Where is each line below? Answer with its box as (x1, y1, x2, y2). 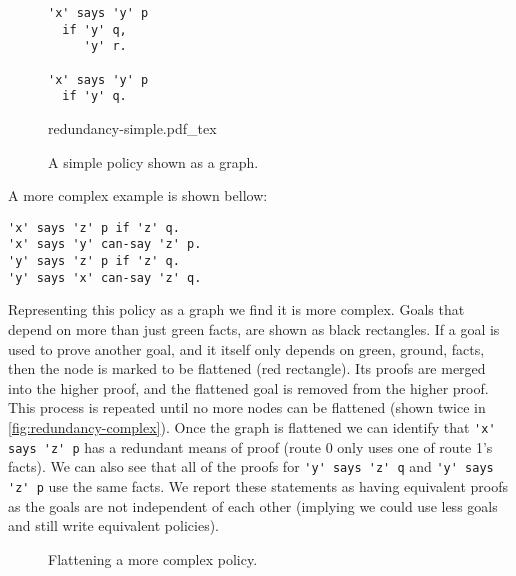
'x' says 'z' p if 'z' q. (8, 220, 180, 235)
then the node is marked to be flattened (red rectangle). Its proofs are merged (8, 358, 486, 379)
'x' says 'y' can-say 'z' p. (8, 237, 202, 252)
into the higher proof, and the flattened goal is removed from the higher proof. (8, 377, 489, 398)
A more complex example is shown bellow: (8, 185, 268, 206)
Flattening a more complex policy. (48, 548, 258, 569)
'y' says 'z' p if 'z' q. (8, 254, 180, 269)
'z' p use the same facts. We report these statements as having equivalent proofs (8, 475, 509, 496)
